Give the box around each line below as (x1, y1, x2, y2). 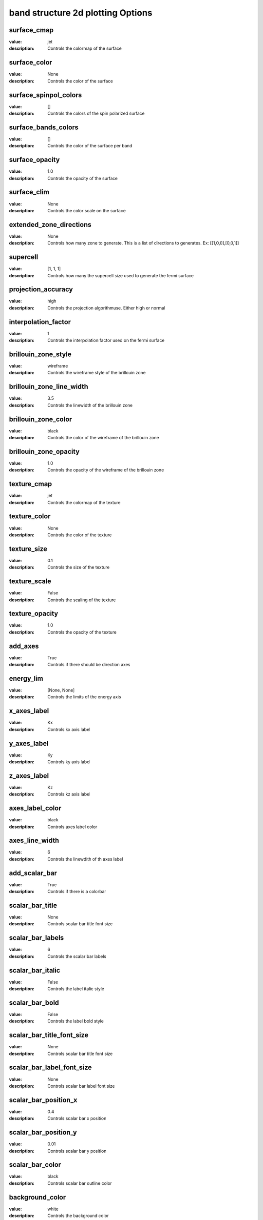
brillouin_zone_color (9, 415, 73, 423)
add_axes (9, 642, 39, 650)
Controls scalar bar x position (47, 1116, 107, 1121)
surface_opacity (9, 156, 60, 164)
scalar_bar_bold (9, 998, 59, 1007)
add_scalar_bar (9, 869, 57, 877)
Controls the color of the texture (47, 532, 112, 538)
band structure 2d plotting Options (9, 7, 153, 18)
